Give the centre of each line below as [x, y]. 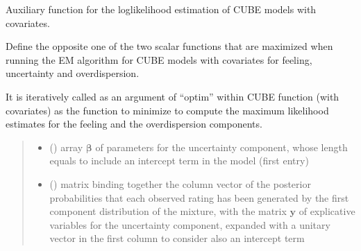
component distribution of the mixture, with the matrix [168, 211]
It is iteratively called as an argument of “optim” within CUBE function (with [173, 96]
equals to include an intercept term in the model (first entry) [179, 161]
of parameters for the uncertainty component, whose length [221, 147]
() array [66, 147]
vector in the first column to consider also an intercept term [177, 238]
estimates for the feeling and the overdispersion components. [134, 124]
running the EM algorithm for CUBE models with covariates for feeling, [159, 59]
